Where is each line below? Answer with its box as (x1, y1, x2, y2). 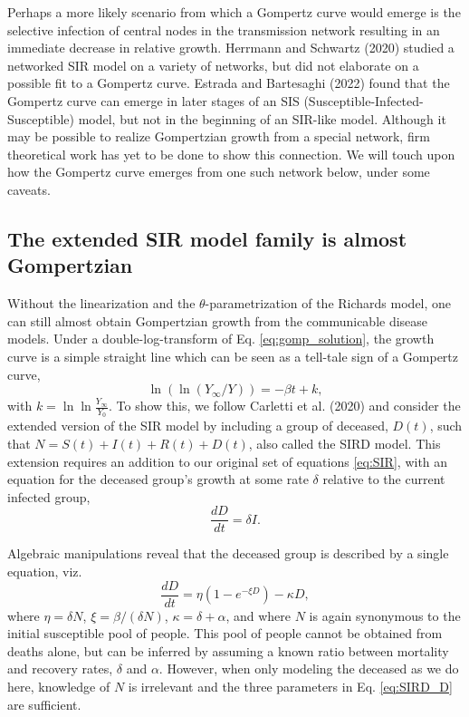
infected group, (7, 487, 91, 506)
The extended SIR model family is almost (7, 224, 407, 252)
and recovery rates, (7, 659, 113, 678)
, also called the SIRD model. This (248, 433, 441, 452)
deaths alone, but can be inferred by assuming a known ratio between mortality (7, 641, 449, 660)
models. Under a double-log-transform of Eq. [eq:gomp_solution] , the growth (7, 329, 435, 348)
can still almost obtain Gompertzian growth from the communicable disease (7, 311, 428, 330)
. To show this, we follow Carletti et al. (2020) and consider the (108, 396, 461, 415)
